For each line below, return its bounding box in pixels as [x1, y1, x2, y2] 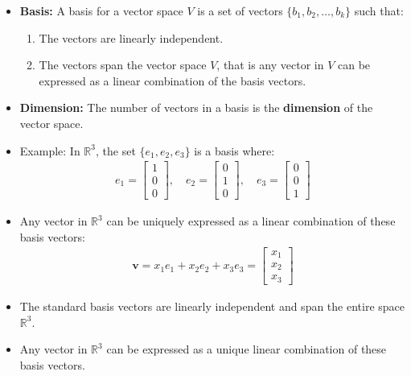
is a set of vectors [197, 2, 283, 19]
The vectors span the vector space [39, 56, 207, 73]
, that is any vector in [216, 56, 324, 73]
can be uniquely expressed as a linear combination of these [106, 213, 396, 229]
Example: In [19, 142, 80, 159]
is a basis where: [194, 142, 275, 159]
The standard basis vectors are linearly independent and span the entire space [19, 297, 405, 314]
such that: [354, 2, 404, 19]
